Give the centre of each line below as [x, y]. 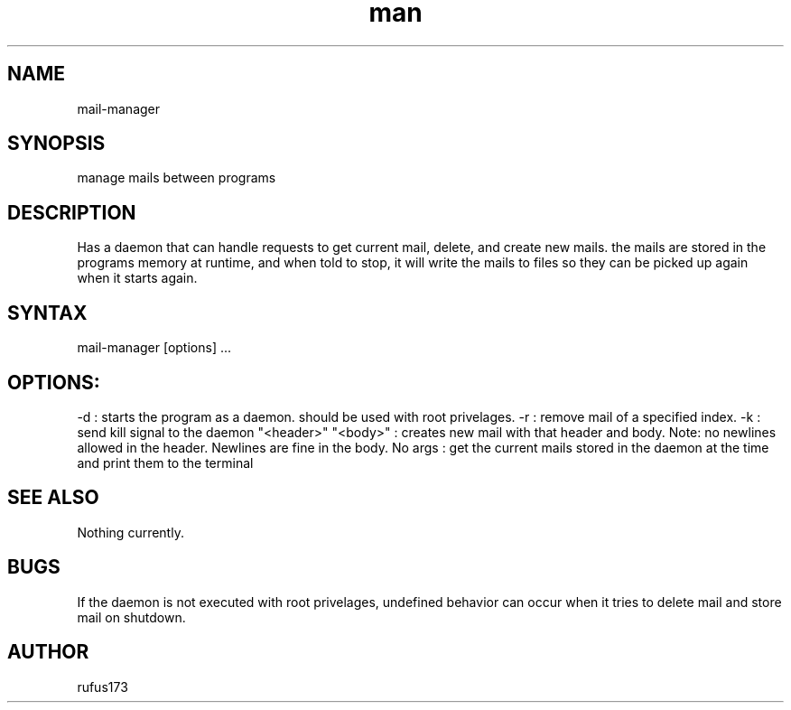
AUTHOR [48, 652]
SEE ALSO [53, 498]
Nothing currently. [130, 532]
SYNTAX [47, 313]
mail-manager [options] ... [154, 348]
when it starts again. [137, 278]
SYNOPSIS [56, 144]
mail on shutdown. [131, 617]
